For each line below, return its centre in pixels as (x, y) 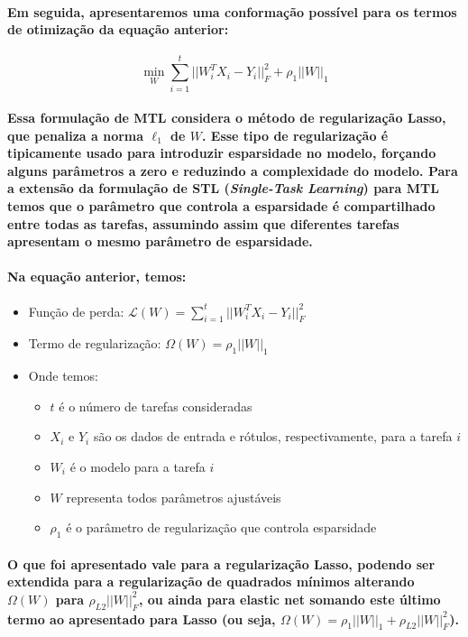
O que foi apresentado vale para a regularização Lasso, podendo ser (221, 563)
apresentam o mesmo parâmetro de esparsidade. (160, 241)
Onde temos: (63, 376)
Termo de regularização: (95, 343)
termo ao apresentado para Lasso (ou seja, (142, 619)
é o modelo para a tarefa (138, 467)
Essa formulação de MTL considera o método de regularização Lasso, (227, 118)
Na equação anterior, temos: (97, 277)
